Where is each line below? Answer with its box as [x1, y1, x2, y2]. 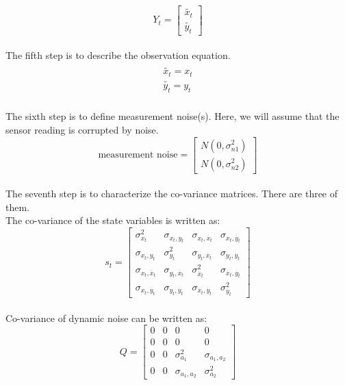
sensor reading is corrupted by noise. [5, 122, 159, 136]
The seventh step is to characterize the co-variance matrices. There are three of [5, 186, 338, 201]
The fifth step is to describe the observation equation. [5, 48, 231, 62]
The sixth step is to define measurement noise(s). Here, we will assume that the [5, 109, 340, 123]
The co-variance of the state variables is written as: [5, 213, 220, 227]
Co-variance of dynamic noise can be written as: [5, 310, 207, 325]
